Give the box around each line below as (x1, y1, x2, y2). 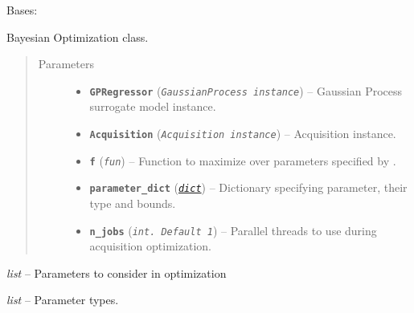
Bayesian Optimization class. (6, 28, 149, 45)
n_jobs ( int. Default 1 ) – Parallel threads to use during (89, 222, 377, 238)
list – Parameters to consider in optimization (6, 264, 227, 281)
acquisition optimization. (89, 238, 211, 254)
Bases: (6, 2, 38, 18)
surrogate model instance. (89, 98, 216, 115)
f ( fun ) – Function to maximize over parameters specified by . (89, 152, 396, 169)
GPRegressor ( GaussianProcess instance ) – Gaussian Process (89, 82, 403, 99)
